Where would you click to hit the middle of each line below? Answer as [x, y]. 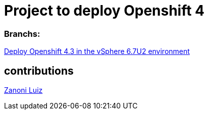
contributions [39, 71]
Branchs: [22, 34]
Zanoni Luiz [23, 90]
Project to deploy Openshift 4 [105, 11]
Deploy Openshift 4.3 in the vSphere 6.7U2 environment [97, 51]
